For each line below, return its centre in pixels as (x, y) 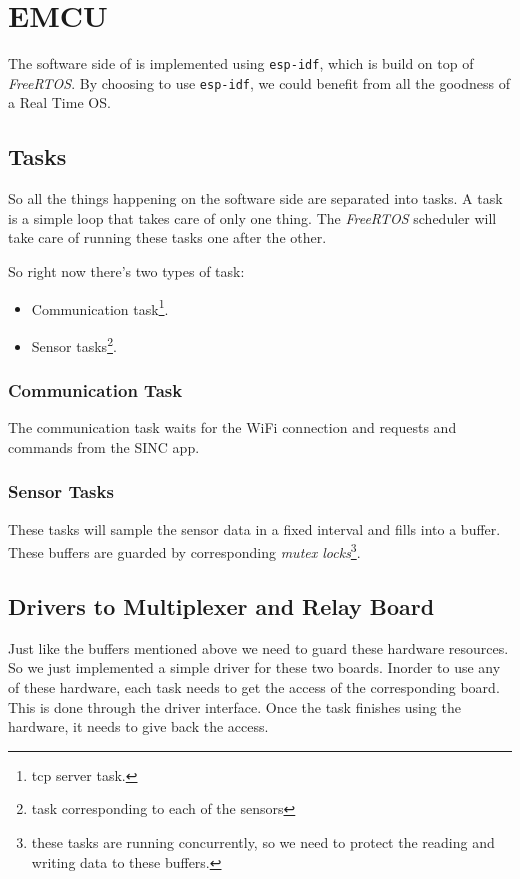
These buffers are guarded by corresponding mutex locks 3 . (184, 550)
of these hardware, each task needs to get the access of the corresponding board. (254, 686)
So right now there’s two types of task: (126, 271)
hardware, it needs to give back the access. (138, 726)
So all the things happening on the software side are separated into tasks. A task (255, 198)
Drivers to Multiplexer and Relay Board (221, 605)
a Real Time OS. (59, 102)
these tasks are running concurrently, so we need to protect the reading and (263, 841)
